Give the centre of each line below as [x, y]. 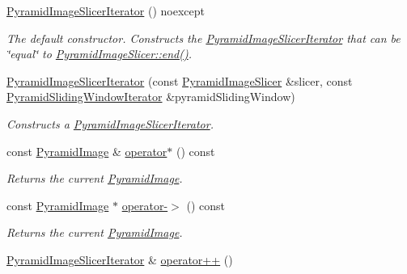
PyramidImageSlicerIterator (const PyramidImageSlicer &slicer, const [180, 80]
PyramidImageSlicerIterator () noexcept [106, 11]
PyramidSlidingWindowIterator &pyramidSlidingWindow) [151, 97]
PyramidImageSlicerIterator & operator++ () [120, 259]
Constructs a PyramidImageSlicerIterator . [110, 123]
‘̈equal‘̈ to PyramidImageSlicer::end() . [99, 54]
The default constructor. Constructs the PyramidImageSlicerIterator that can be [203, 38]
